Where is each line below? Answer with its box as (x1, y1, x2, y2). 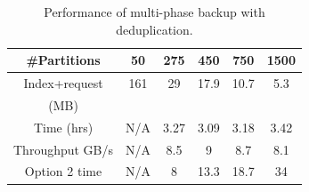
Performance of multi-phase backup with (44, 3, 265, 20)
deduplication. (116, 20, 193, 38)
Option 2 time (24, 162, 102, 180)
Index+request (23, 74, 103, 92)
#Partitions (26, 51, 101, 69)
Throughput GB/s (13, 140, 114, 158)
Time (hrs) (33, 117, 94, 136)
